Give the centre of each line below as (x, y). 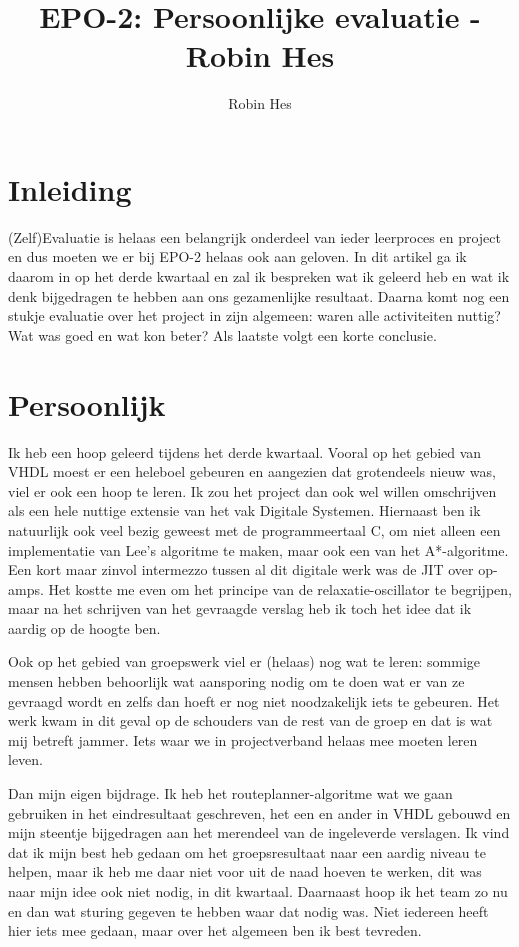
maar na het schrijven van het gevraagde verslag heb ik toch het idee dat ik (240, 608)
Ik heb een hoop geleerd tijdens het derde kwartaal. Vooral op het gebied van (245, 451)
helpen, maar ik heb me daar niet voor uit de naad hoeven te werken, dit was (245, 871)
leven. (25, 759)
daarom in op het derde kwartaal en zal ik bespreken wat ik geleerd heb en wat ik (259, 276)
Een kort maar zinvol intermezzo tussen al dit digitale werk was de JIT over (241, 569)
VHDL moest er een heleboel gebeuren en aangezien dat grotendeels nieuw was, (252, 471)
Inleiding (70, 188)
